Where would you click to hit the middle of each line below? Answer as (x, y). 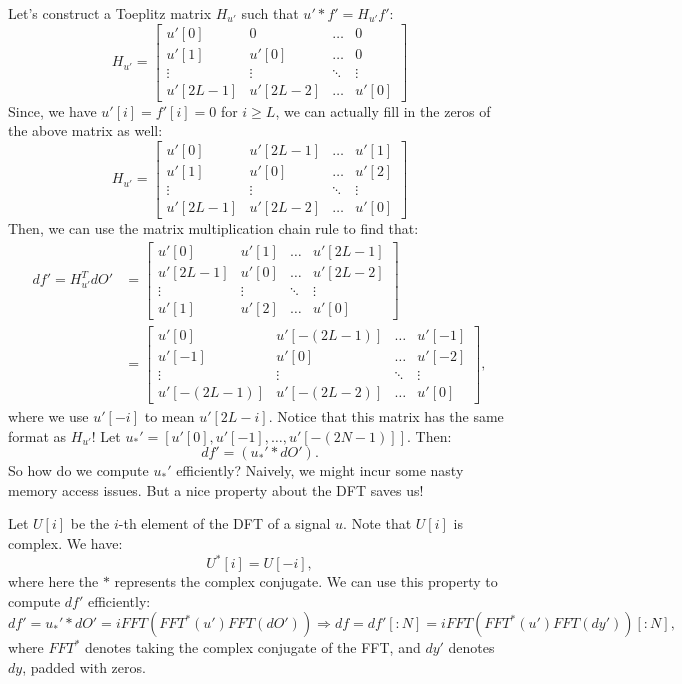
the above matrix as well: (85, 130)
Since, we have (52, 110)
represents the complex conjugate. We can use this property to (306, 581)
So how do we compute (78, 470)
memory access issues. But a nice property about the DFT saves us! (216, 489)
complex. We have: (65, 542)
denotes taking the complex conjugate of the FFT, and (253, 647)
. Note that (377, 523)
